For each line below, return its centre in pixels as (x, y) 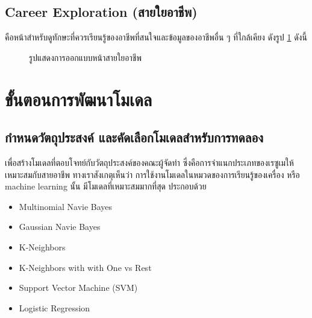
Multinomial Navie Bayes (66, 206)
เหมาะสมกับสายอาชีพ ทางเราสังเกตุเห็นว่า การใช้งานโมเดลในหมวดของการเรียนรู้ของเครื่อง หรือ (152, 174)
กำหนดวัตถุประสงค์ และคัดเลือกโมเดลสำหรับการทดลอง (134, 137)
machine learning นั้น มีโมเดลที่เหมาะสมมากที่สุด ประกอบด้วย (106, 186)
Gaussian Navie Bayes (60, 227)
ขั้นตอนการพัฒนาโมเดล (79, 99)
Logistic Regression (55, 307)
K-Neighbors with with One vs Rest (85, 267)
